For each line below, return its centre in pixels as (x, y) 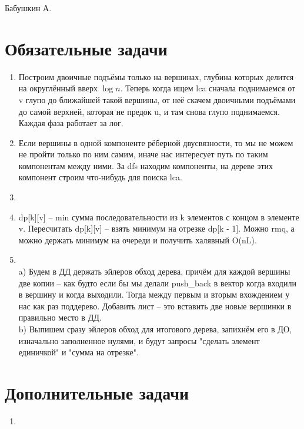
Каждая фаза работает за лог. (71, 123)
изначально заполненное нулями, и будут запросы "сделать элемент (139, 340)
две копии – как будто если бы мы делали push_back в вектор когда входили (157, 283)
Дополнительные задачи (97, 392)
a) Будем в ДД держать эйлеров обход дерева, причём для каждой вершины (154, 271)
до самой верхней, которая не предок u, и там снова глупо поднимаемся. (149, 111)
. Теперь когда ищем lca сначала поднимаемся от (208, 88)
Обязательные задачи (86, 48)
